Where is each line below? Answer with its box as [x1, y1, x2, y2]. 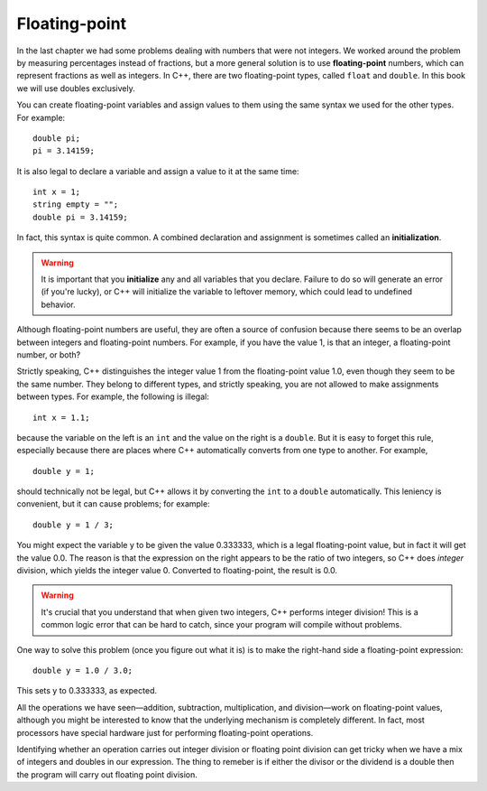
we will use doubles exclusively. [16, 82, 135, 94]
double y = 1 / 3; [32, 519, 115, 530]
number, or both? [16, 349, 81, 360]
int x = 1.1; [32, 412, 90, 423]
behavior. [41, 299, 76, 310]
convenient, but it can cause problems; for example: [16, 498, 211, 509]
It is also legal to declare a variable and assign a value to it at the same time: [16, 165, 299, 176]
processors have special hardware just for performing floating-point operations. [16, 727, 314, 738]
